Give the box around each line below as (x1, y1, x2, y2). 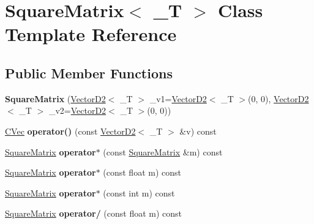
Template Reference (5, 21, 177, 47)
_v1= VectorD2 (149, 92, 207, 105)
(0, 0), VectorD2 (248, 92, 309, 105)
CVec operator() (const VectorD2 (5, 124, 136, 137)
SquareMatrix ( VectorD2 (5, 92, 106, 105)
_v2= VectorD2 (48, 104, 107, 117)
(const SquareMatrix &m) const (103, 145, 223, 158)
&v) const (179, 124, 217, 137)
